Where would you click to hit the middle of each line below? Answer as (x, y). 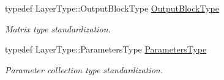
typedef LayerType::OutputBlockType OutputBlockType (112, 8)
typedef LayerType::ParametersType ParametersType (106, 49)
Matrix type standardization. (58, 28)
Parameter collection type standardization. (84, 69)
